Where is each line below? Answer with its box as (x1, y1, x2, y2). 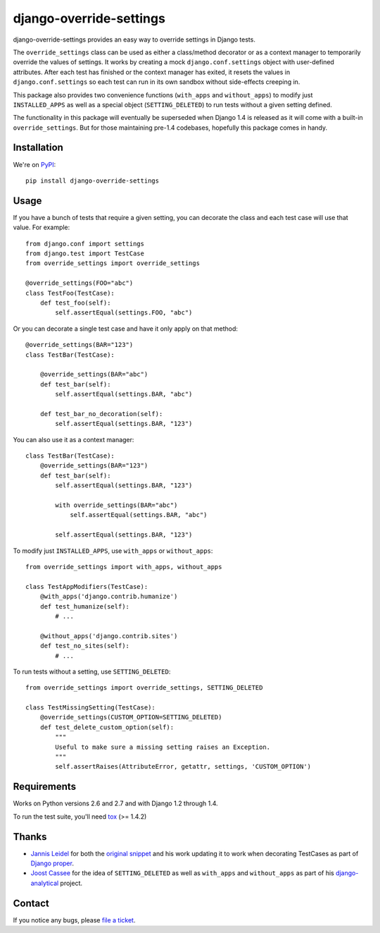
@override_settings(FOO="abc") (25, 279, 134, 287)
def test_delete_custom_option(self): (39, 723, 175, 731)
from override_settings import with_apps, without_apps (25, 563, 222, 571)
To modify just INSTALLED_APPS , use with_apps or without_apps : (13, 547, 213, 555)
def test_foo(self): (39, 299, 111, 307)
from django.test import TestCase (25, 250, 144, 257)
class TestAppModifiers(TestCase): (25, 583, 148, 590)
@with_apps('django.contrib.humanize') (39, 592, 178, 601)
